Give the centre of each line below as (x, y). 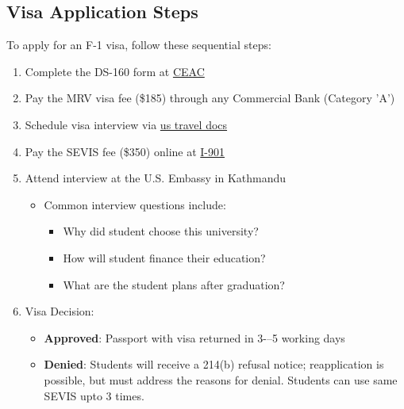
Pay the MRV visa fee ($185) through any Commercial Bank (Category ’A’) (210, 98)
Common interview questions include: (135, 204)
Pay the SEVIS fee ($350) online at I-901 (125, 151)
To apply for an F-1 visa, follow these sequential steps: (139, 45)
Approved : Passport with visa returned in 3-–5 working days (194, 337)
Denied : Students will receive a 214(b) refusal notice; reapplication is (214, 364)
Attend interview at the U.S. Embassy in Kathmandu (156, 178)
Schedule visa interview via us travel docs (126, 124)
